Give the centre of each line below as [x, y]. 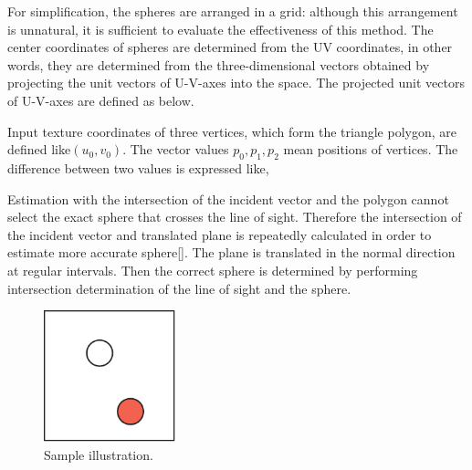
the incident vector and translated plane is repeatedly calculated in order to [220, 234]
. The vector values [176, 149]
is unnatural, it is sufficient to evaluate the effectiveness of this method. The [220, 29]
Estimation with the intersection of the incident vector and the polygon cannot [228, 198]
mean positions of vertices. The [371, 149]
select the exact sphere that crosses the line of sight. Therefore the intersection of [235, 217]
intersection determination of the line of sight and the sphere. [179, 288]
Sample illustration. [99, 454]
